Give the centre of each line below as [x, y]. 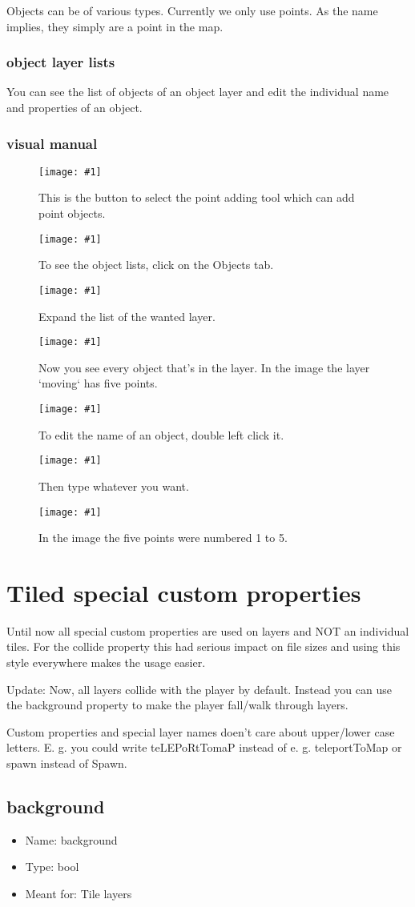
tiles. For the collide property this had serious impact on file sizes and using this [203, 646]
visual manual [52, 143]
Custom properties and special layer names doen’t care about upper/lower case [201, 731]
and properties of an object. [75, 107]
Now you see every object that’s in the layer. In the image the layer [204, 367]
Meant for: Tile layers [79, 894]
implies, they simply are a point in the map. [115, 26]
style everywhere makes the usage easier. [106, 662]
